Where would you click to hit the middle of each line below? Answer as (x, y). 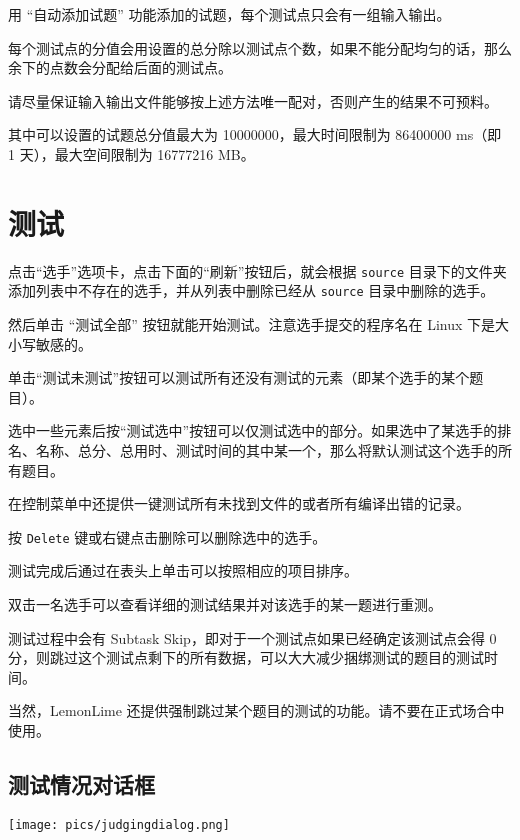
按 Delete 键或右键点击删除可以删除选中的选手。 (167, 536)
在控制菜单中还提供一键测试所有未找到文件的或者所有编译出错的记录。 (239, 503)
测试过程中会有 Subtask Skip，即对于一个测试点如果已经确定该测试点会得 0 (252, 637)
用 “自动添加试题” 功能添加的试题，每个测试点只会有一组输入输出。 (229, 14)
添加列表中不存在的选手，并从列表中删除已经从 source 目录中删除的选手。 (251, 290)
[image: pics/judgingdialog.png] (119, 824)
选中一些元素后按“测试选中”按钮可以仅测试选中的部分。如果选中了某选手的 (253, 430)
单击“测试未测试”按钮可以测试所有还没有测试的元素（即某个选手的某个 (239, 377)
